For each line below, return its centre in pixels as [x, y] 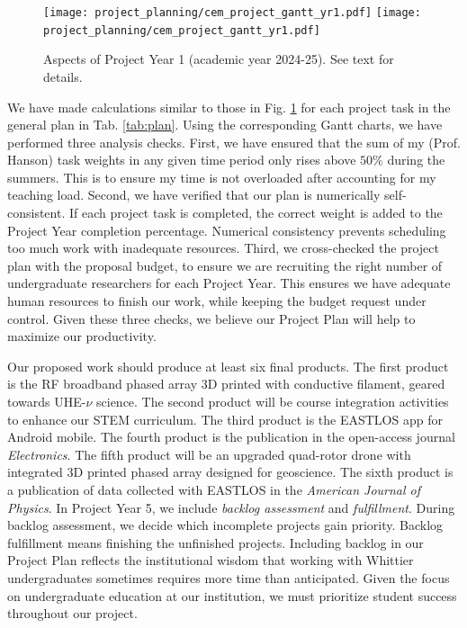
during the [416, 160]
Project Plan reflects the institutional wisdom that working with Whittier [211, 560]
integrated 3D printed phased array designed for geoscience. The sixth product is [230, 472]
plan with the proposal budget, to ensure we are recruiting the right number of [225, 265]
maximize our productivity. [82, 336]
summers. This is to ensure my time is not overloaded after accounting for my [222, 177]
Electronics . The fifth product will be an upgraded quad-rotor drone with [209, 454]
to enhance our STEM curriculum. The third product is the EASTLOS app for [225, 419]
